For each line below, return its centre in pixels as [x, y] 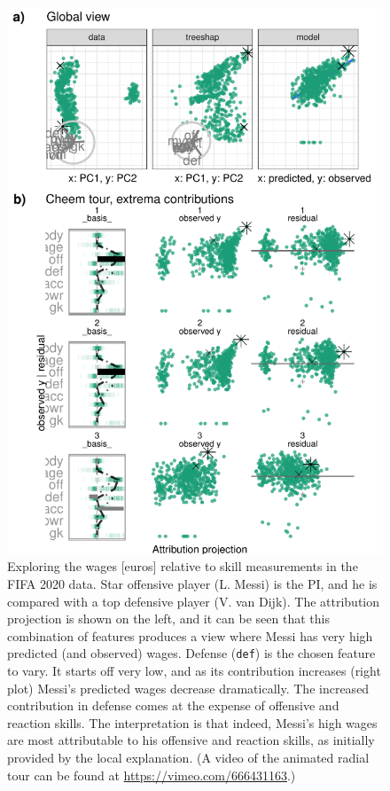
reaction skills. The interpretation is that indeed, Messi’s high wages [192, 722]
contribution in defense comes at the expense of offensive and [173, 705]
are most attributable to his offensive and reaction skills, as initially [191, 740]
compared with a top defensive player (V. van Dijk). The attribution [194, 601]
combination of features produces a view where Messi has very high [190, 635]
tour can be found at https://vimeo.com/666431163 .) [152, 775]
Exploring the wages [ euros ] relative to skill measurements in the [183, 566]
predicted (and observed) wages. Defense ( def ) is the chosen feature [191, 653]
